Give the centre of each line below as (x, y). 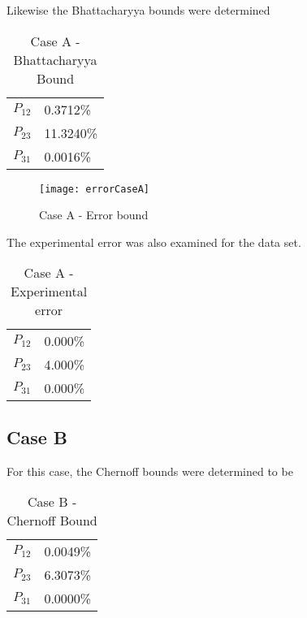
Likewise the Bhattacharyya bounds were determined (138, 10)
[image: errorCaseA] (95, 189)
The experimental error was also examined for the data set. (154, 242)
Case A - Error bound (94, 215)
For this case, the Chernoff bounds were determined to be (150, 471)
